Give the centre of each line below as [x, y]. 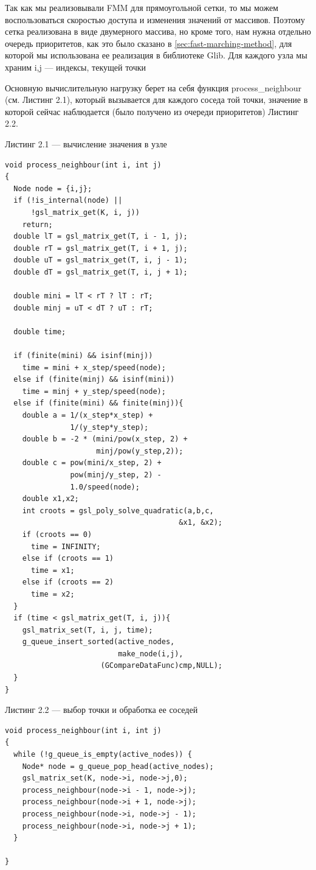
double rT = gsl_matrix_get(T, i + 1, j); [101, 248]
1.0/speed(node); [105, 487]
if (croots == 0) [57, 534]
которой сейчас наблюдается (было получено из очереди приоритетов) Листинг [152, 111]
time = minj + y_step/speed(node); [94, 391]
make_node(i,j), [151, 654]
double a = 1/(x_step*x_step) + [88, 415]
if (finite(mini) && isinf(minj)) [83, 356]
